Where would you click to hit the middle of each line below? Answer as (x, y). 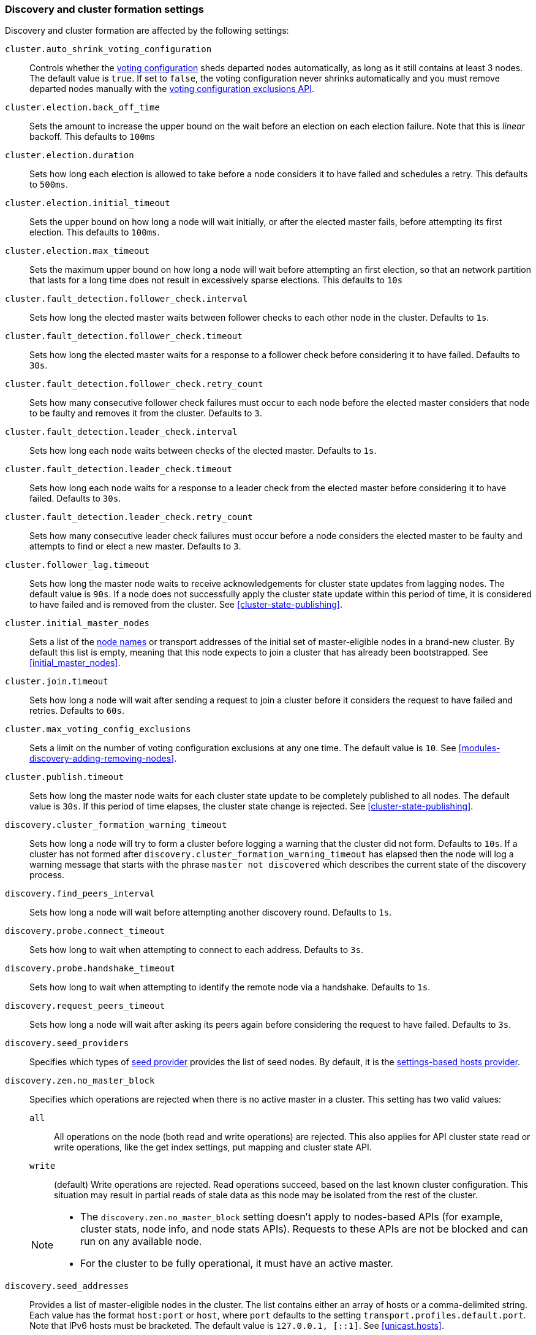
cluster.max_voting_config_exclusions (98, 729)
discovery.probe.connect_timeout (85, 931)
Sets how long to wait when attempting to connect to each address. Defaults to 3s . (196, 950)
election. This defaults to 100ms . (95, 232)
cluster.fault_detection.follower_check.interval (126, 299)
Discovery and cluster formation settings (104, 9)
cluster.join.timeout (57, 682)
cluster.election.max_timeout (77, 251)
